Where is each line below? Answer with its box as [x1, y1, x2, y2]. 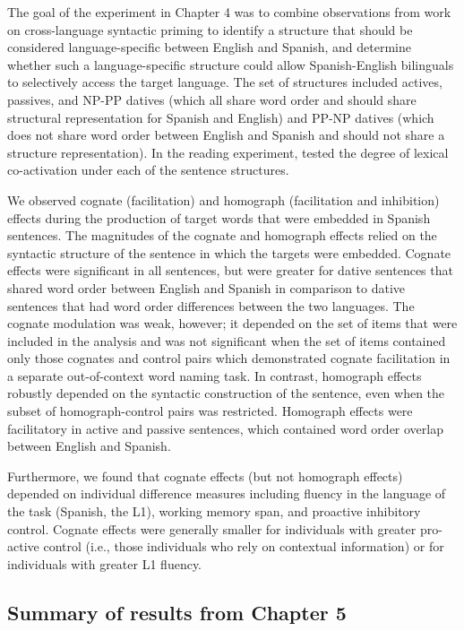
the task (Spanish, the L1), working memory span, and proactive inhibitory [7, 502, 421, 521]
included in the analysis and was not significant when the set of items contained [7, 331, 446, 350]
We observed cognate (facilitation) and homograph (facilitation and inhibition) [7, 190, 440, 209]
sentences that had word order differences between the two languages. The [7, 296, 415, 315]
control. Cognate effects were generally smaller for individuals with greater [7, 519, 417, 538]
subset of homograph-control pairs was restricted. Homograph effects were [7, 402, 413, 420]
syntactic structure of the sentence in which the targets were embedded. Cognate [7, 243, 451, 262]
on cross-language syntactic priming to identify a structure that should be [7, 20, 413, 39]
